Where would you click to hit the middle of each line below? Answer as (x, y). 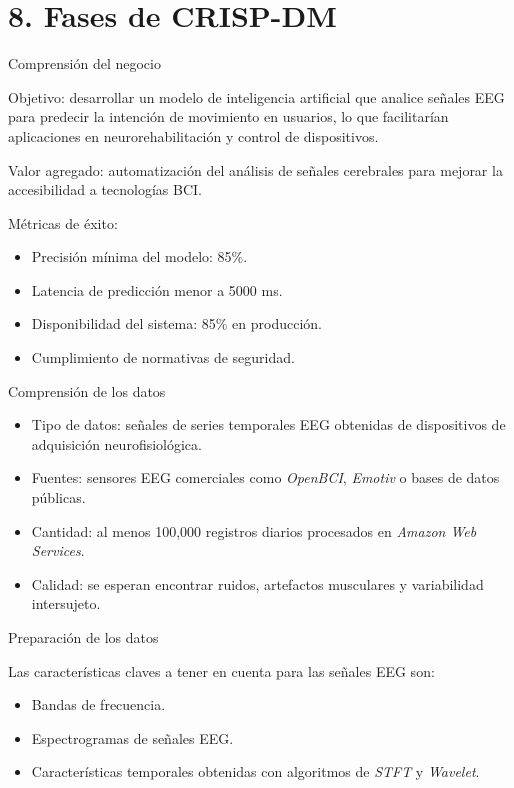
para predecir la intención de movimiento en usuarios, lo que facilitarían (228, 116)
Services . (58, 550)
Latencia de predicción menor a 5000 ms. (157, 289)
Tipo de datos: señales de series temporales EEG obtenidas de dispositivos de (268, 424)
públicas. (58, 497)
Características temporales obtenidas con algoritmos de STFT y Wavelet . (255, 771)
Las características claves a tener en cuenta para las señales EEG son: (221, 670)
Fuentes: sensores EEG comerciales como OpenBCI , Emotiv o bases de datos (265, 477)
